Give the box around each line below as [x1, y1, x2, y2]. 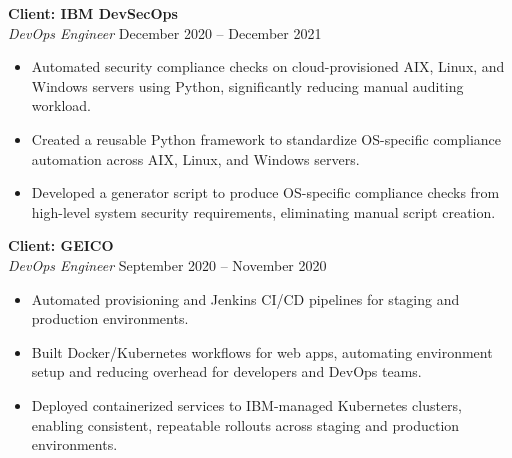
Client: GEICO [8, 235, 114, 256]
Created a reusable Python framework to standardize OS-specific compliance [31, 128, 502, 149]
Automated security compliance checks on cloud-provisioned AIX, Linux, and [31, 56, 505, 77]
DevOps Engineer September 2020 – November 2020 [8, 254, 327, 275]
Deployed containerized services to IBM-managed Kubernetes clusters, [31, 394, 463, 415]
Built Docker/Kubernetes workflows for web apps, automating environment [31, 341, 493, 362]
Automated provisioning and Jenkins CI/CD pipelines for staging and [31, 288, 460, 309]
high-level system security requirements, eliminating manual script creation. [31, 201, 496, 222]
